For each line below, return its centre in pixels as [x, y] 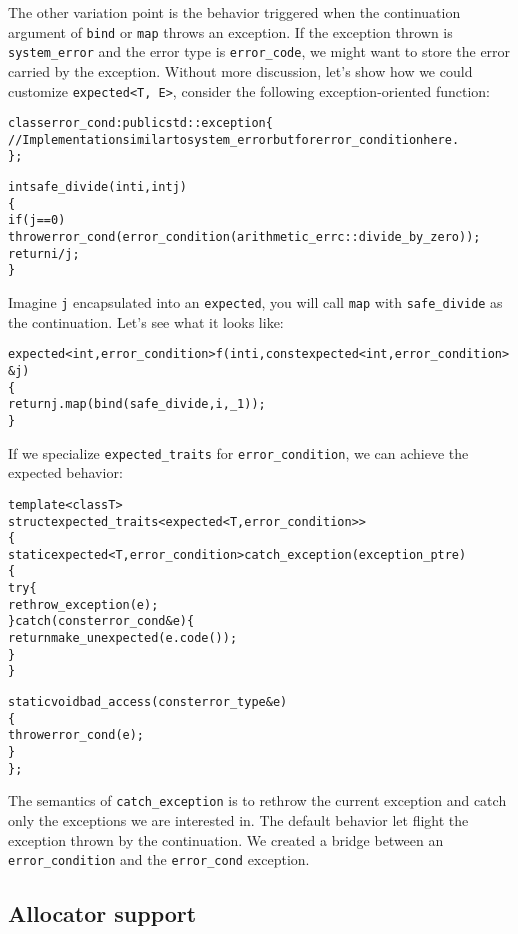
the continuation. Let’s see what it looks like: [146, 321]
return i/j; [44, 253]
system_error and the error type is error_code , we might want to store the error [259, 51]
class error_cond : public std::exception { [140, 123]
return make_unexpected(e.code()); [123, 638]
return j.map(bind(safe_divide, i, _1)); [137, 404]
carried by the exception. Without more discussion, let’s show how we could [240, 70]
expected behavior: [65, 472]
